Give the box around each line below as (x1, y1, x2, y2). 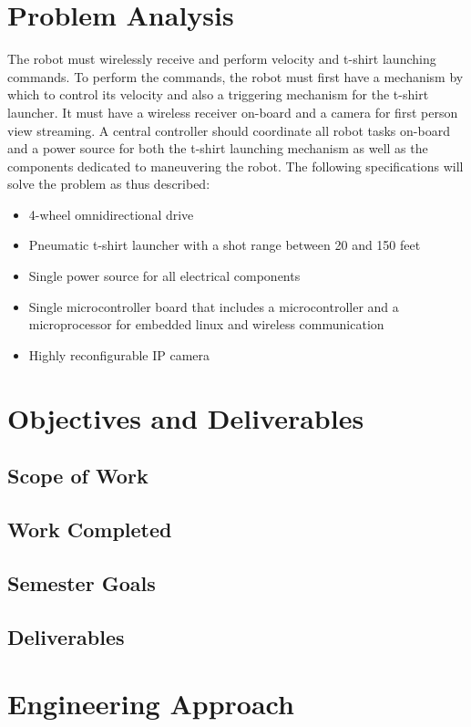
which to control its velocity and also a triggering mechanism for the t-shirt (7, 85, 429, 104)
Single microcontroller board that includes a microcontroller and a (28, 296, 399, 316)
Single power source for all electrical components (28, 266, 301, 286)
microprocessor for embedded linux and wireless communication (28, 315, 384, 334)
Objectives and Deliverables (7, 399, 364, 436)
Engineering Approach (7, 685, 294, 722)
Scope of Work (7, 462, 148, 490)
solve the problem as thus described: (7, 174, 210, 193)
